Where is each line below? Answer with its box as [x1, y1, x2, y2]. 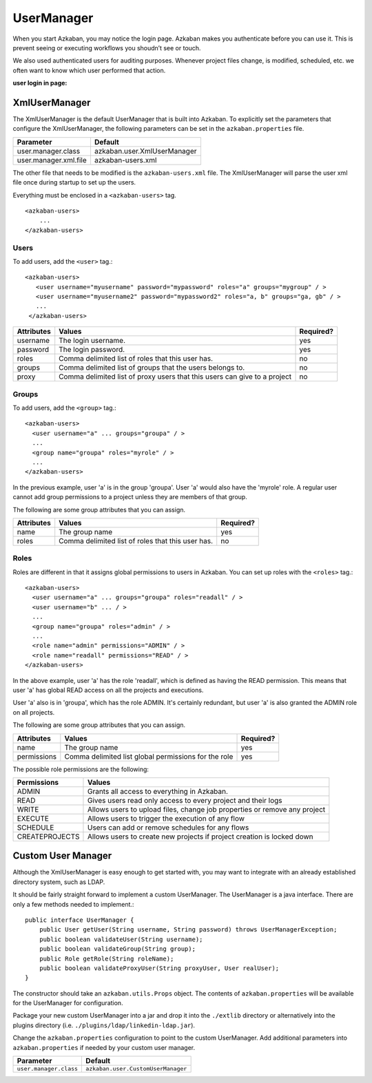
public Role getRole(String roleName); [39, 954, 174, 963]
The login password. [59, 345, 125, 355]
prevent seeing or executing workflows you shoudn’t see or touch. [12, 43, 201, 52]
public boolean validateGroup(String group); [39, 945, 196, 953]
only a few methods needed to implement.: [12, 900, 134, 908]
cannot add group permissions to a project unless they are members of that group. [12, 493, 247, 501]
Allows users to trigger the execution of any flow [87, 813, 245, 823]
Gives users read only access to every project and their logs [87, 795, 282, 805]
